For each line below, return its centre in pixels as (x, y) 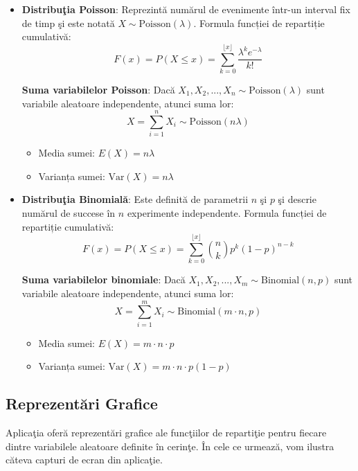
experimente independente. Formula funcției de (227, 213)
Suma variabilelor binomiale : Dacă (104, 279)
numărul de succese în (69, 213)
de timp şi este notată (68, 23)
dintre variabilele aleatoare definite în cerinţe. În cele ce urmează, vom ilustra (170, 446)
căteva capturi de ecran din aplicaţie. (84, 460)
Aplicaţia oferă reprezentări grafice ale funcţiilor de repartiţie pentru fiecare (166, 433)
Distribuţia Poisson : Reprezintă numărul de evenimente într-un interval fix (186, 9)
